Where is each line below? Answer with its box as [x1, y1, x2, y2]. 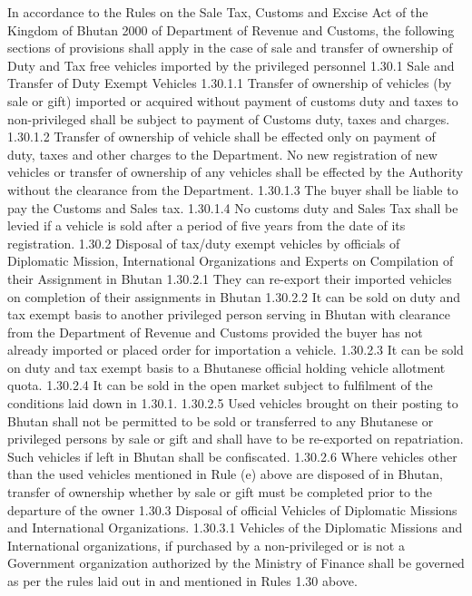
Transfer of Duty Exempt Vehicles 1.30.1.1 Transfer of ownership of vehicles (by [7, 73, 452, 93]
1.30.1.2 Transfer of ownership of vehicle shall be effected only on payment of [7, 127, 436, 146]
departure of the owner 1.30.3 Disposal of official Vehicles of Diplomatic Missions [7, 500, 457, 519]
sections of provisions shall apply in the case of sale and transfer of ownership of [7, 38, 453, 57]
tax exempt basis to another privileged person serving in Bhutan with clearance [7, 305, 450, 324]
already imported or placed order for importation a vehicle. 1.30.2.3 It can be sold [7, 340, 464, 359]
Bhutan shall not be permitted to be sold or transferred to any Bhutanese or [7, 411, 434, 430]
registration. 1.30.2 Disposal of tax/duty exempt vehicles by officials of [7, 233, 400, 252]
